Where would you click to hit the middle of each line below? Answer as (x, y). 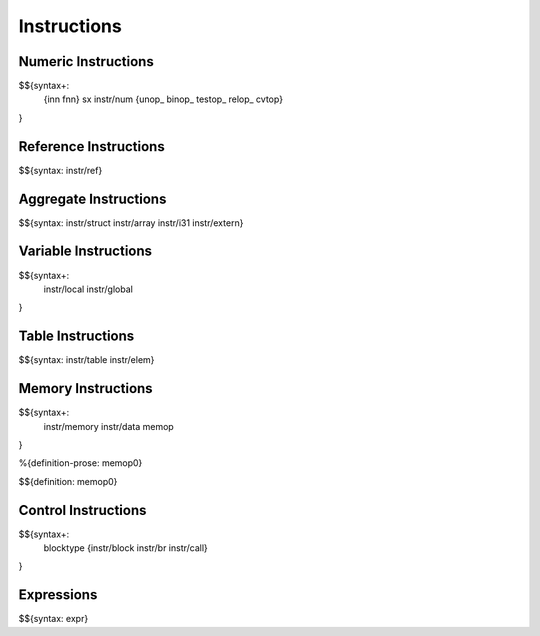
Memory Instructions (86, 388)
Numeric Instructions (86, 61)
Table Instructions (76, 336)
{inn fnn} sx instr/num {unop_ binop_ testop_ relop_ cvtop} (163, 99)
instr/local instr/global (88, 289)
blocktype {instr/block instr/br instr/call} (126, 548)
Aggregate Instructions (92, 198)
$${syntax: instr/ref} (60, 170)
